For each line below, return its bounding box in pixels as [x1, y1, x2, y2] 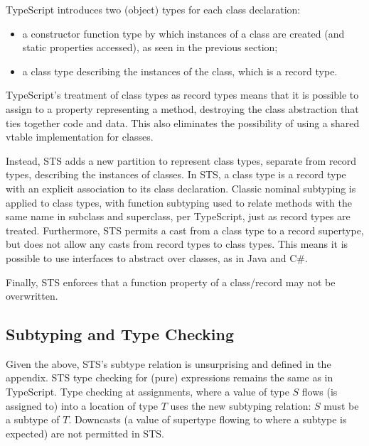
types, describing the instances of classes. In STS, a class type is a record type [6, 167, 346, 182]
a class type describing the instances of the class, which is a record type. [22, 63, 338, 78]
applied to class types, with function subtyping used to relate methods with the [6, 195, 353, 210]
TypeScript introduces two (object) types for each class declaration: [6, 2, 301, 16]
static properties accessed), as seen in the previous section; [22, 40, 278, 55]
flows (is [301, 384, 338, 399]
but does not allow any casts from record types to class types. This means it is [6, 236, 348, 251]
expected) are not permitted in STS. [6, 425, 164, 440]
